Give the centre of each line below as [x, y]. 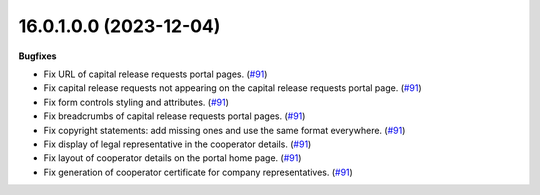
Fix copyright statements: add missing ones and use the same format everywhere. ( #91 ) [224, 130]
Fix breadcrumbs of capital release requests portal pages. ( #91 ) [174, 116]
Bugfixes [37, 56]
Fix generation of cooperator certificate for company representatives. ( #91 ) [198, 172]
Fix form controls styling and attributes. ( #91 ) [136, 102]
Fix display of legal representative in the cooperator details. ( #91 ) [177, 144]
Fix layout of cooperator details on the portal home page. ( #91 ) [172, 158]
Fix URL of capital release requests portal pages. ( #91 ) [155, 74]
